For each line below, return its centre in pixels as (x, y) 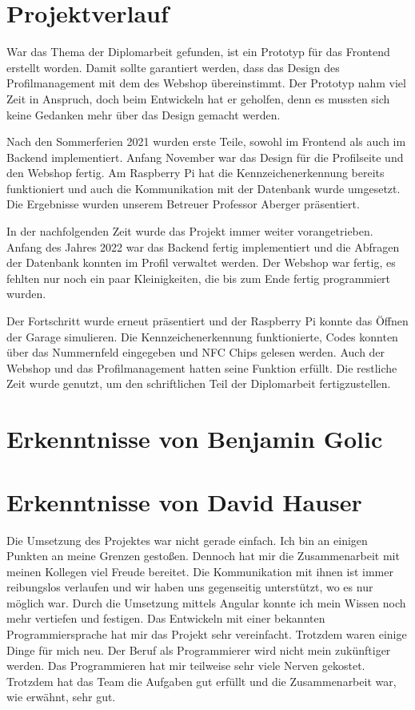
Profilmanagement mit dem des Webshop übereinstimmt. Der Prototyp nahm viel (206, 83)
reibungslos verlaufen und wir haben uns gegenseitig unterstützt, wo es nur (190, 587)
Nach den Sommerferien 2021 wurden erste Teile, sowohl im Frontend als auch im (206, 141)
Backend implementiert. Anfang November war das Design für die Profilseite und (205, 157)
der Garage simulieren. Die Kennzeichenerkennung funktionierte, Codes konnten (202, 336)
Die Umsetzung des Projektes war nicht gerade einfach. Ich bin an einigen (187, 540)
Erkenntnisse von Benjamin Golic (195, 439)
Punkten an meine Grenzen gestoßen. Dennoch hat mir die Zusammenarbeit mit (203, 556)
